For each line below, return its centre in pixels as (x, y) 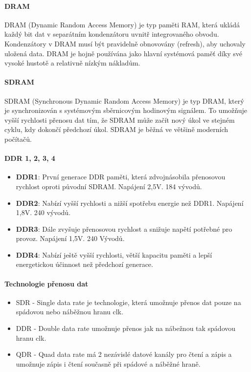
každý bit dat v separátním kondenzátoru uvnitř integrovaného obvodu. (112, 34)
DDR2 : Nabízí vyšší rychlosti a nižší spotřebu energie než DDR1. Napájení (130, 203)
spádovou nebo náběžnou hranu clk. (69, 312)
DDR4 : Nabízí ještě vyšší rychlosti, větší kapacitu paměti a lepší (114, 254)
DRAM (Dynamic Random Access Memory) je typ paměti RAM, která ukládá (122, 24)
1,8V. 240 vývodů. (43, 212)
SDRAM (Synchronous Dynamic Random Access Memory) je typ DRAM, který (124, 100)
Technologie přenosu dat (46, 283)
